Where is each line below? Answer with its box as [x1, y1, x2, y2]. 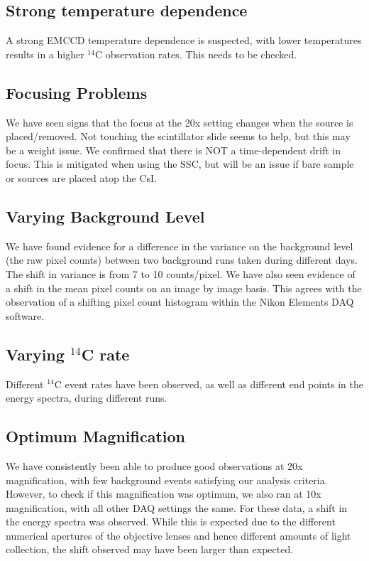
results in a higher [6, 46, 84, 61]
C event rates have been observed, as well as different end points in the [54, 376, 363, 391]
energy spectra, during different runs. [6, 390, 167, 405]
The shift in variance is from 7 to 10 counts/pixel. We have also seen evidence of [6, 266, 356, 281]
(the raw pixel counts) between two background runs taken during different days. [6, 252, 358, 267]
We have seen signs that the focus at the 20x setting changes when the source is [6, 114, 353, 129]
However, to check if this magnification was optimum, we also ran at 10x [6, 486, 321, 501]
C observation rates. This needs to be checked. [94, 46, 297, 61]
